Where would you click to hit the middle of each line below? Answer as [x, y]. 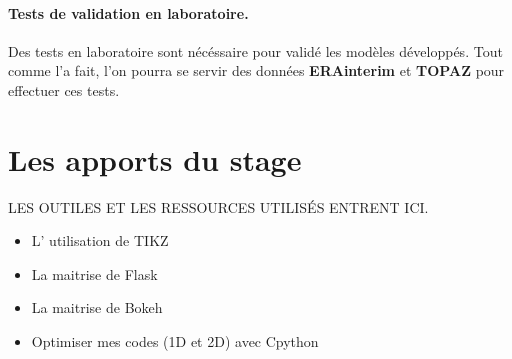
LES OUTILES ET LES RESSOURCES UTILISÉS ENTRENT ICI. [218, 206]
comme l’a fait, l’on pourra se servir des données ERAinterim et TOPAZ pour [256, 70]
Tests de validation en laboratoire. [128, 12]
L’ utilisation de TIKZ [100, 240]
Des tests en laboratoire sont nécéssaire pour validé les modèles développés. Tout [255, 50]
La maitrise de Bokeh [97, 307]
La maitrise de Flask [94, 273]
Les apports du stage [155, 158]
